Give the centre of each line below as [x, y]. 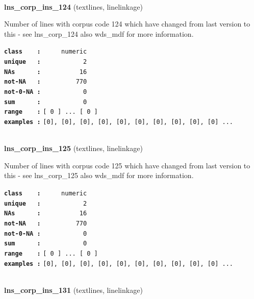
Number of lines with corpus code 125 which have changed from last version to [127, 165]
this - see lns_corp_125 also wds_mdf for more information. [99, 175]
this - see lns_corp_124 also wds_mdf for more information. [99, 33]
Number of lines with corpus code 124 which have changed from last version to [127, 24]
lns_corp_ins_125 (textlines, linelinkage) [73, 148]
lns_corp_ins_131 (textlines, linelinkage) [73, 290]
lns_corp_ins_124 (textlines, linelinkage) [73, 6]
